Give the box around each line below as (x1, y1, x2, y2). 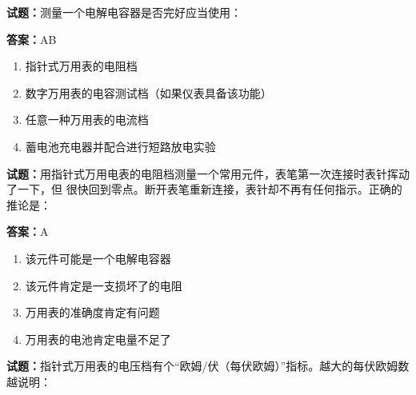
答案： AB (6, 30, 57, 47)
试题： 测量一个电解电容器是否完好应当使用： (6, 4, 242, 20)
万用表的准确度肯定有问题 (25, 304, 160, 321)
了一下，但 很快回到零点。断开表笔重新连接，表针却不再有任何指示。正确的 (6, 181, 402, 197)
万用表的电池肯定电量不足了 (25, 330, 171, 347)
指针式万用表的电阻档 (25, 58, 138, 74)
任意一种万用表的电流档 (25, 111, 149, 128)
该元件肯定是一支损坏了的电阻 (25, 277, 182, 293)
